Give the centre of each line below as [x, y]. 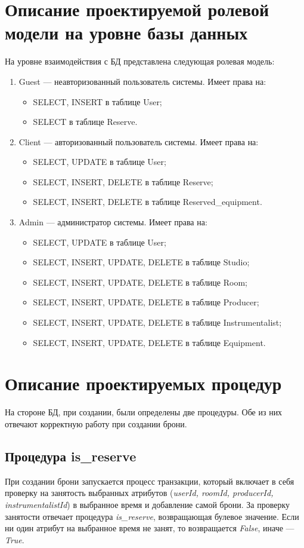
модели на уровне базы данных [126, 33]
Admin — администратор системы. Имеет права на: [113, 222]
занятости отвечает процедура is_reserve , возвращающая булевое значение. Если [152, 516]
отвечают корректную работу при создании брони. [96, 423]
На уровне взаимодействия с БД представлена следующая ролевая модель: [140, 61]
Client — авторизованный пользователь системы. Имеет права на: [139, 141]
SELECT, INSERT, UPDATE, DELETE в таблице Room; [140, 282]
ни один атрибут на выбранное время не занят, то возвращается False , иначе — [150, 528]
